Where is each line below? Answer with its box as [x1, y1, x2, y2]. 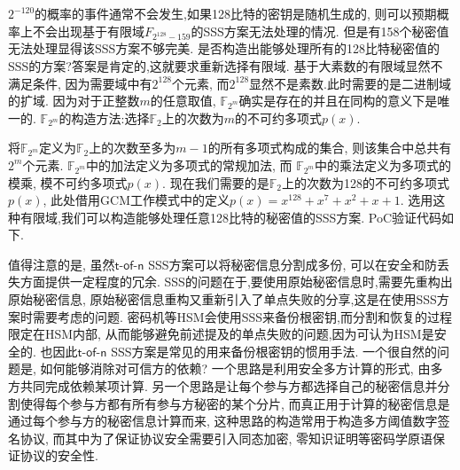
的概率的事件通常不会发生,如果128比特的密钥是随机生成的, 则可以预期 [35, 4, 437, 22]
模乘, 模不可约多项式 [8, 173, 128, 192]
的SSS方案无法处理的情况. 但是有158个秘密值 [191, 21, 449, 40]
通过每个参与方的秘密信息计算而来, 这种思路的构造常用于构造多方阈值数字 [8, 411, 438, 430]
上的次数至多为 [89, 138, 176, 157]
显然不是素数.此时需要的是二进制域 [249, 74, 451, 92]
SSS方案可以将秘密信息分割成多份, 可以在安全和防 [148, 255, 438, 273]
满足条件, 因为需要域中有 [8, 74, 152, 92]
